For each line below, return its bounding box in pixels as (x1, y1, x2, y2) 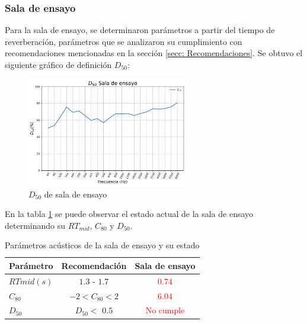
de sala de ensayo (44, 187, 107, 200)
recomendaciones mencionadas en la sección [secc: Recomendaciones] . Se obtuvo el (5, 47, 303, 59)
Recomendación (61, 259, 127, 271)
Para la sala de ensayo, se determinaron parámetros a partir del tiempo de (5, 24, 275, 36)
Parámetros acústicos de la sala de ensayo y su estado (5, 239, 200, 251)
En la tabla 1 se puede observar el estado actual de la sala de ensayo (5, 208, 254, 220)
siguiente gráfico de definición (5, 59, 112, 70)
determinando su (5, 219, 66, 231)
